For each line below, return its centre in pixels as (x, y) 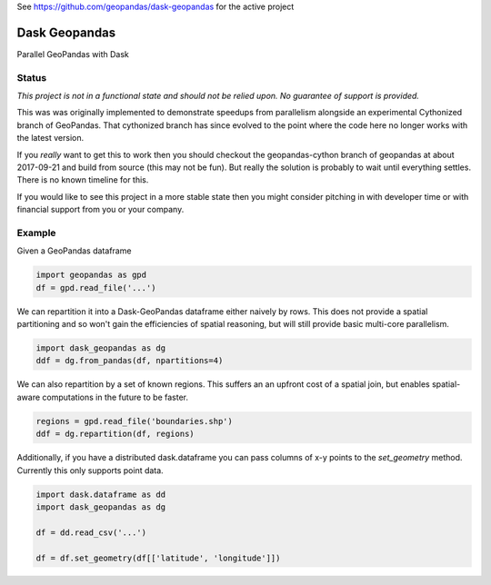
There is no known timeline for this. (83, 180)
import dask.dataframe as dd (101, 494)
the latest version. (50, 138)
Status (32, 77)
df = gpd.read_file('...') (96, 288)
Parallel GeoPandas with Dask (73, 54)
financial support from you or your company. (100, 210)
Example (36, 233)
